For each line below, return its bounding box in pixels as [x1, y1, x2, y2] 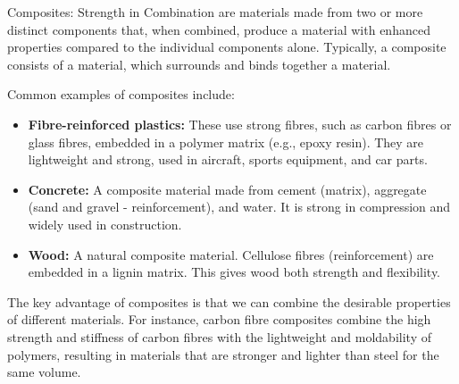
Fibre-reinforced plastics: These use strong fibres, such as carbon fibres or [28, 114, 452, 133]
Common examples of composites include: [7, 85, 235, 104]
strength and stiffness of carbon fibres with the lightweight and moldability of [7, 327, 431, 346]
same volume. [7, 363, 81, 381]
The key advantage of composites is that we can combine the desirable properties [7, 292, 451, 311]
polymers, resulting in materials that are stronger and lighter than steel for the [7, 345, 439, 363]
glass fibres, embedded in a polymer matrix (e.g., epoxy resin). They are [28, 132, 424, 151]
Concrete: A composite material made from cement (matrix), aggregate [28, 179, 427, 198]
